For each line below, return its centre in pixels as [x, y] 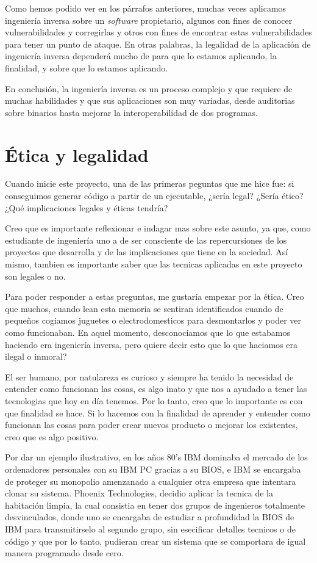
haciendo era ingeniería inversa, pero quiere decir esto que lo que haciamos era [151, 344]
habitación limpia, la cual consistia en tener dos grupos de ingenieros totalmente [155, 505]
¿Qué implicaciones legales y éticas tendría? [87, 207]
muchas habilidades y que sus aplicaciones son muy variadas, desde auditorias [150, 100]
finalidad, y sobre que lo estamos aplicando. [87, 67]
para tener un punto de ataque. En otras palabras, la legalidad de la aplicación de [158, 44]
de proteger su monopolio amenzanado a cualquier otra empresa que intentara [151, 481]
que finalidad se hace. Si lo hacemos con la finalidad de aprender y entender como [158, 412]
